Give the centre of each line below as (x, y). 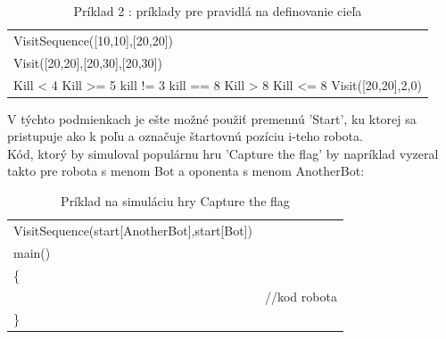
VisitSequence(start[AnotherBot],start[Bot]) (133, 230)
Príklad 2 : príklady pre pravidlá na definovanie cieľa (218, 11)
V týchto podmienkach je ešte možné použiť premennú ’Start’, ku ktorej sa (212, 118)
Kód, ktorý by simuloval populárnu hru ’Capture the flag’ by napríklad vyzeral (223, 153)
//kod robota (301, 297)
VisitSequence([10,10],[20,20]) (93, 40)
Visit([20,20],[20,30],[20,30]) (88, 62)
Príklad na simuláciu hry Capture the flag (175, 201)
